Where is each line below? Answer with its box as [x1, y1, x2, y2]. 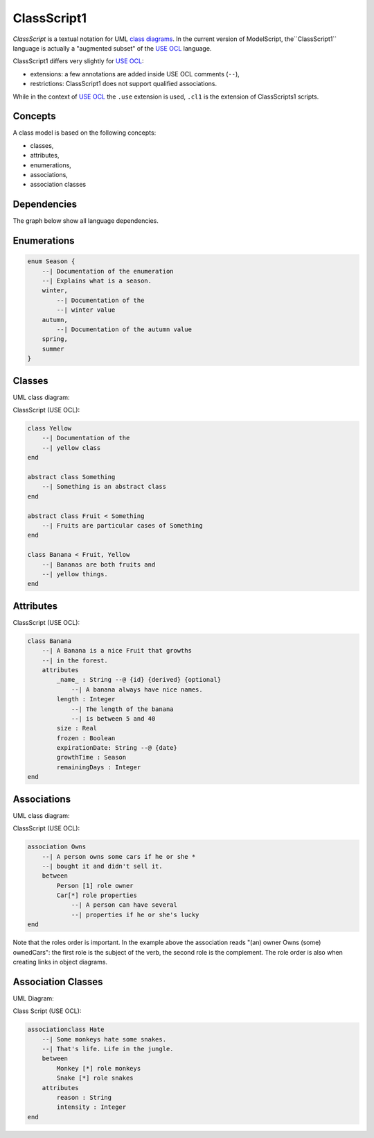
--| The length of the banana [71, 705, 174, 713]
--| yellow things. [42, 570, 109, 578]
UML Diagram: [12, 994, 55, 1003]
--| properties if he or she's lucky [71, 910, 199, 919]
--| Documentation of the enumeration [42, 267, 174, 275]
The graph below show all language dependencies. [12, 217, 159, 225]
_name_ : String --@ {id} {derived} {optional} [56, 676, 222, 684]
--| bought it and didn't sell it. [42, 862, 163, 870]
